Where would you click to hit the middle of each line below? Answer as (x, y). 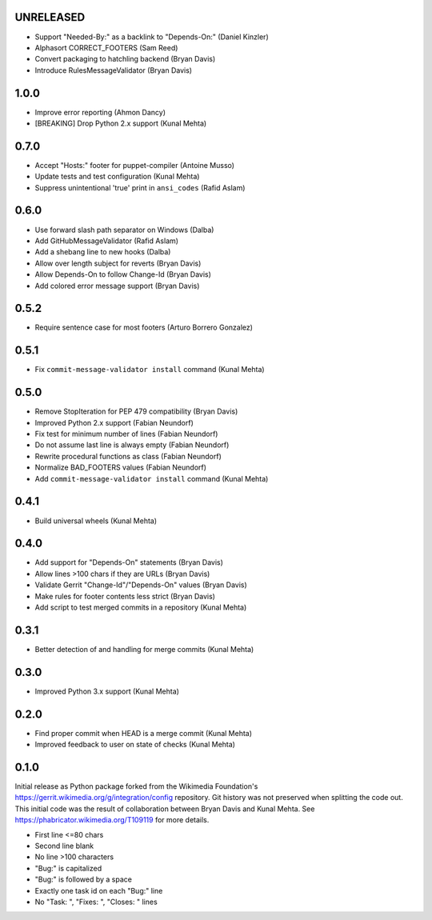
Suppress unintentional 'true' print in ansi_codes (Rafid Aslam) (140, 187)
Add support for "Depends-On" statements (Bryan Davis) (129, 562)
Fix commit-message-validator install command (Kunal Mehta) (150, 370)
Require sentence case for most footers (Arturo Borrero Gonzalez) (144, 327)
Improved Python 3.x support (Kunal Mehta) (107, 691)
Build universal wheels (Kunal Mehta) (96, 521)
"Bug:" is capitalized (68, 868)
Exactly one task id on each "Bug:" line (99, 890)
